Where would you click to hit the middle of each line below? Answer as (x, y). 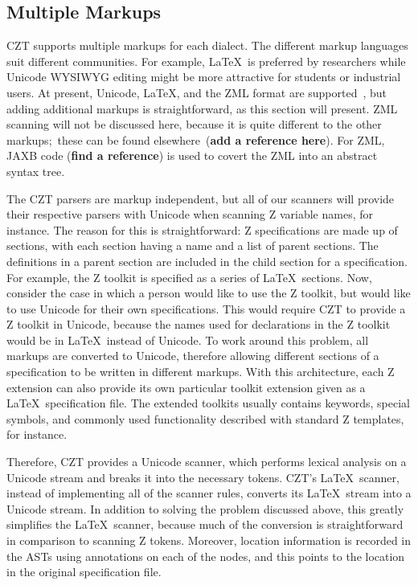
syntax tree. (36, 171)
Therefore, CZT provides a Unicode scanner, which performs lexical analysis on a (207, 462)
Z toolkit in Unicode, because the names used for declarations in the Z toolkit (199, 324)
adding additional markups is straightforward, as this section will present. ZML (202, 108)
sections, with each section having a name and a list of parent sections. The (193, 245)
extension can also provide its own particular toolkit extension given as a (186, 387)
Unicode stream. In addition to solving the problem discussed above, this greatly (205, 508)
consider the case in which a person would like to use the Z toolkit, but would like (209, 293)
